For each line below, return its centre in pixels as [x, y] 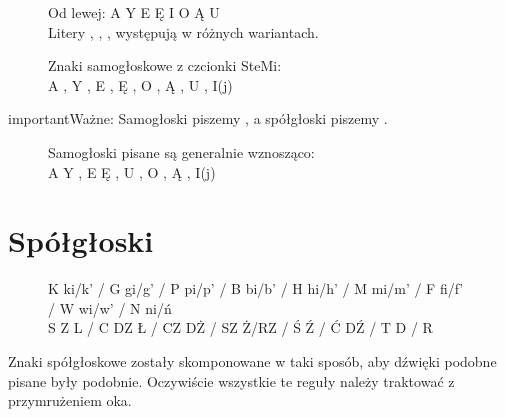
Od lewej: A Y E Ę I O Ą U [134, 12]
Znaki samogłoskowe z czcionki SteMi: [165, 65]
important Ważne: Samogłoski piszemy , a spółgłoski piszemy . [198, 118]
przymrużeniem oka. [70, 400]
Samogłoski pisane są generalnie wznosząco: [181, 151]
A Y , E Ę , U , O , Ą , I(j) [132, 171]
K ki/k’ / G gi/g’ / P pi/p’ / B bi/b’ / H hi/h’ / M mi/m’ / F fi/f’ [256, 288]
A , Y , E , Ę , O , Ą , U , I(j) [140, 84]
